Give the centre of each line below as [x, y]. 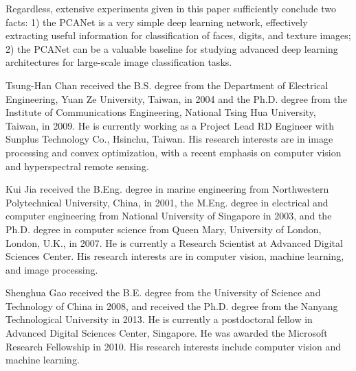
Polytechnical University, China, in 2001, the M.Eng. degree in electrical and [167, 202]
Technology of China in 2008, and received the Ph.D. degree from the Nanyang [172, 306]
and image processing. [52, 269]
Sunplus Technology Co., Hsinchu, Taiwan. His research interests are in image [169, 139]
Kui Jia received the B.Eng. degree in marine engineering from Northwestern [167, 189]
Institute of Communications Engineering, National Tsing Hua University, [161, 112]
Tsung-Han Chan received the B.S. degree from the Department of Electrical [167, 85]
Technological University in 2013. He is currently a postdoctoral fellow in [159, 319]
